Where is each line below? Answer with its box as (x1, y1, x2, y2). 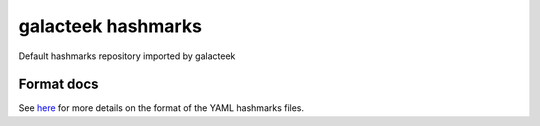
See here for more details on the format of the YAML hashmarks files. (18, 102, 305, 114)
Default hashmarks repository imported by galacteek (18, 50, 236, 62)
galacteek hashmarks (18, 15, 202, 37)
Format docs (18, 76, 99, 93)
